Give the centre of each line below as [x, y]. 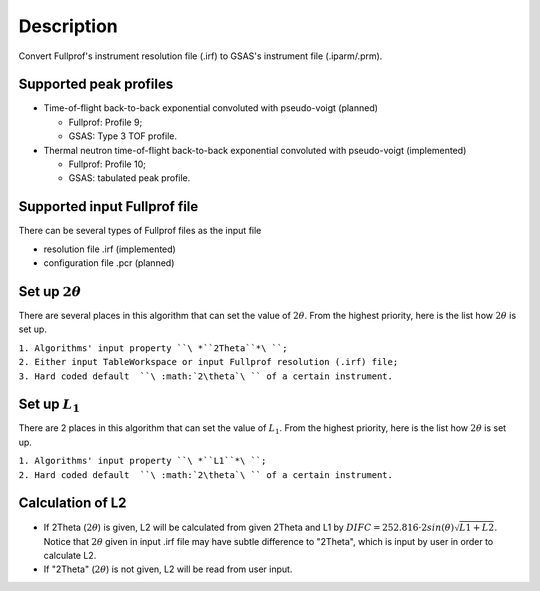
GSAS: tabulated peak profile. [129, 178]
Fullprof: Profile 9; [105, 122]
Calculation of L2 [72, 503]
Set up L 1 [49, 405]
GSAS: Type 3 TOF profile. [123, 136]
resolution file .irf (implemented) [110, 249]
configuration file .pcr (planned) [109, 263]
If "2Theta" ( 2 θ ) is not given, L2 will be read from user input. [168, 569]
